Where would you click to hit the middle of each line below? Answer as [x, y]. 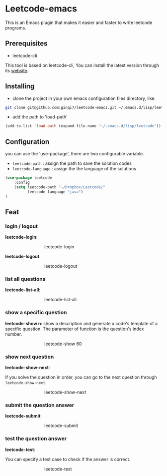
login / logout [22, 226]
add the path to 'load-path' [40, 117]
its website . [17, 70]
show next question [30, 357]
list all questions [25, 279]
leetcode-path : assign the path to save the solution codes [72, 163]
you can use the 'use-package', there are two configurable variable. [75, 154]
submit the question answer [40, 405]
